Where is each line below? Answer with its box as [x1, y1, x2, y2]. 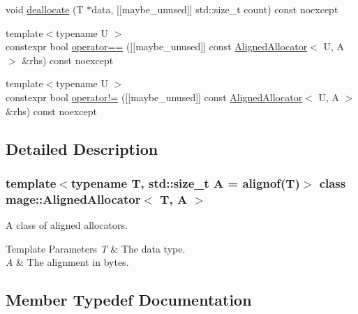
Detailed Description [6, 137, 158, 159]
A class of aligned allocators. [6, 218, 128, 232]
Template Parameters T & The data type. [6, 241, 186, 255]
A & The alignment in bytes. [6, 255, 129, 269]
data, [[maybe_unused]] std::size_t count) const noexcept [91, 2, 338, 16]
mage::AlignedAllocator [6, 190, 141, 207]
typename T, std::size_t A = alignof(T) [70, 174, 300, 191]
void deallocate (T [6, 2, 84, 16]
